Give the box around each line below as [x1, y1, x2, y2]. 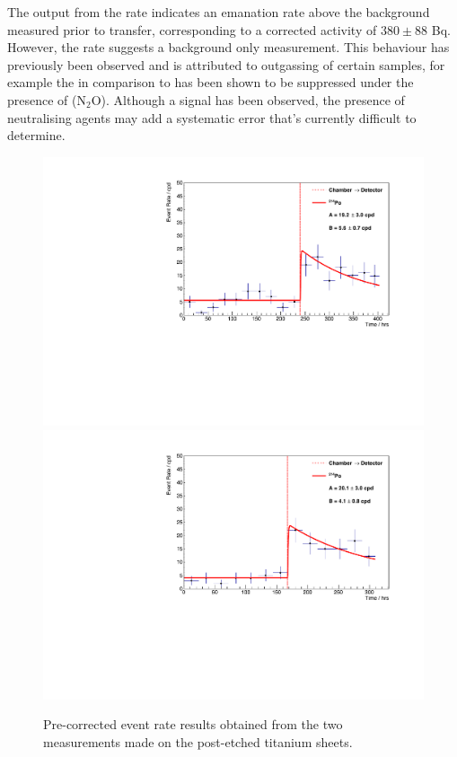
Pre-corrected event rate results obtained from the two [43, 715, 343, 734]
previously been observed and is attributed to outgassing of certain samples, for [7, 55, 445, 74]
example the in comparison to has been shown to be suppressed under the [7, 73, 414, 92]
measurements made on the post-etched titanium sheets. [43, 732, 353, 751]
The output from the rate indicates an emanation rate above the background [7, 3, 430, 21]
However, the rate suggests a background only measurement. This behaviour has [7, 38, 450, 57]
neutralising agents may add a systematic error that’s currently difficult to [7, 108, 417, 127]
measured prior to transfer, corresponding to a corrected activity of [7, 20, 377, 39]
